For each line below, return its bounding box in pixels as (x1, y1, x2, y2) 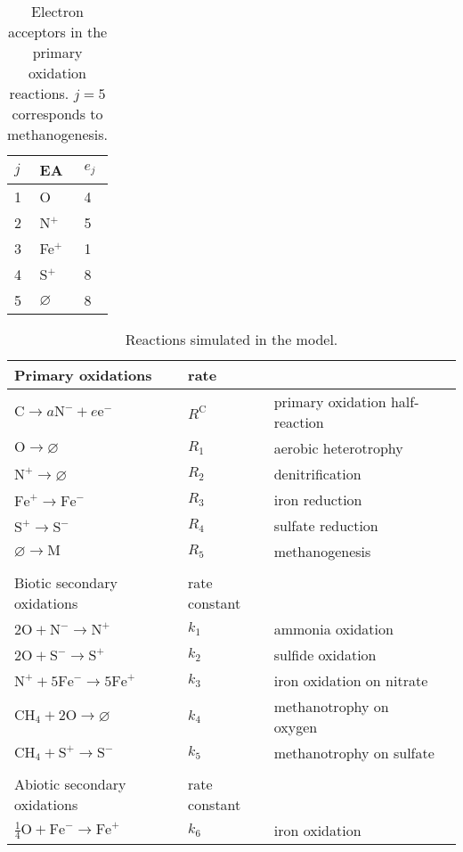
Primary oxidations (14, 365, 152, 385)
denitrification (273, 463, 361, 484)
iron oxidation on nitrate (273, 670, 428, 691)
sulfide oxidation (273, 644, 377, 665)
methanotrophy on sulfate (273, 742, 435, 763)
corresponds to (12, 103, 103, 124)
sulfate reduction (273, 515, 378, 536)
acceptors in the (7, 21, 108, 42)
